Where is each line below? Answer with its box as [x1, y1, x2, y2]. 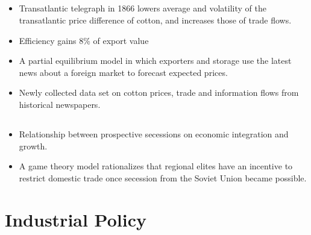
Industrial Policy [5, 207, 147, 231]
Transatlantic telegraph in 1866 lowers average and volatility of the [19, 2, 266, 14]
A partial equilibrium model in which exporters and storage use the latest [19, 54, 292, 67]
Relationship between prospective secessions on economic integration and [19, 127, 289, 140]
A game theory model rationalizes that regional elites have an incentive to [19, 160, 293, 172]
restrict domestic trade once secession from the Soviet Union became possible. [19, 171, 307, 184]
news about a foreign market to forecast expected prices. [19, 66, 228, 78]
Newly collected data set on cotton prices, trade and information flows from [19, 86, 299, 99]
